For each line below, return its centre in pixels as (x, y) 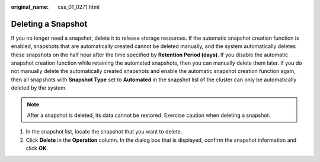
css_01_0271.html (79, 7)
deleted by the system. (39, 88)
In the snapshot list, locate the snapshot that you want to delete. (104, 132)
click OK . (37, 148)
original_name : (30, 7)
